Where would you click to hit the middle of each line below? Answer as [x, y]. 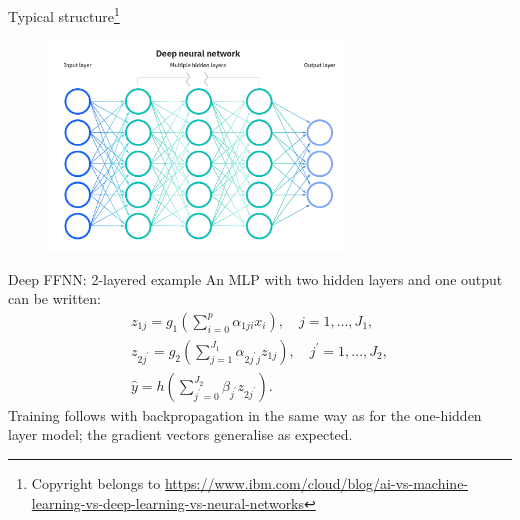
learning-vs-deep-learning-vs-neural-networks [168, 502]
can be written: [54, 298]
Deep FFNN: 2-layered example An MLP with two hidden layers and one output [255, 278]
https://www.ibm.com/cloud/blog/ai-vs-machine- [316, 483]
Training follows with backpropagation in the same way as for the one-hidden [245, 414]
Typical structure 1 [64, 14]
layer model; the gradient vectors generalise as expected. [180, 434]
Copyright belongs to [96, 483]
